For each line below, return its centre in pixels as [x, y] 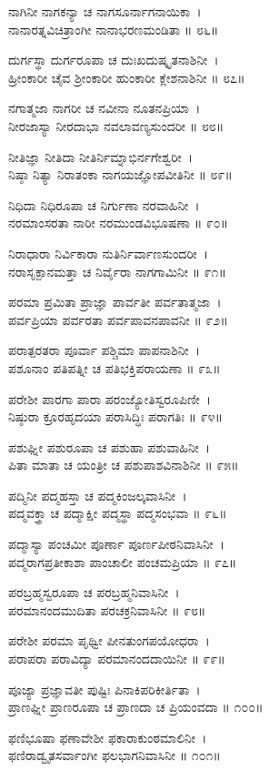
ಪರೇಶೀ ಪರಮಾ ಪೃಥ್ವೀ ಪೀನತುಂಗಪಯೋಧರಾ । [109, 640]
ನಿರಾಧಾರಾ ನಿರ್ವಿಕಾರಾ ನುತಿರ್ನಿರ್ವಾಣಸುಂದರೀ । [109, 253]
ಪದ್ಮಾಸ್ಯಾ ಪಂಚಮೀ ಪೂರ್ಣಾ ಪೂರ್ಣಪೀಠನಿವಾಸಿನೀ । [117, 544]
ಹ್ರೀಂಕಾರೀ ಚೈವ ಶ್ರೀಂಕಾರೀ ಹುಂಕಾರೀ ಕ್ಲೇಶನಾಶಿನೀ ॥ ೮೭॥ [127, 77]
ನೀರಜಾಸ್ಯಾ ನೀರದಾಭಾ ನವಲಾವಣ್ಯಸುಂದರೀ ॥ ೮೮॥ [116, 125]
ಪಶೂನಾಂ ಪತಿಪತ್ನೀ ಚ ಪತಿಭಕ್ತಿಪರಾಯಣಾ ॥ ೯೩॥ [115, 367]
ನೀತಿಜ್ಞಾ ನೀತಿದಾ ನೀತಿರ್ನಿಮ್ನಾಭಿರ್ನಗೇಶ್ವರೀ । [101, 156]
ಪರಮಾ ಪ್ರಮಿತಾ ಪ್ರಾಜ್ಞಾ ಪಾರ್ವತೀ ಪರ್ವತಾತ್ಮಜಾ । [115, 302]
